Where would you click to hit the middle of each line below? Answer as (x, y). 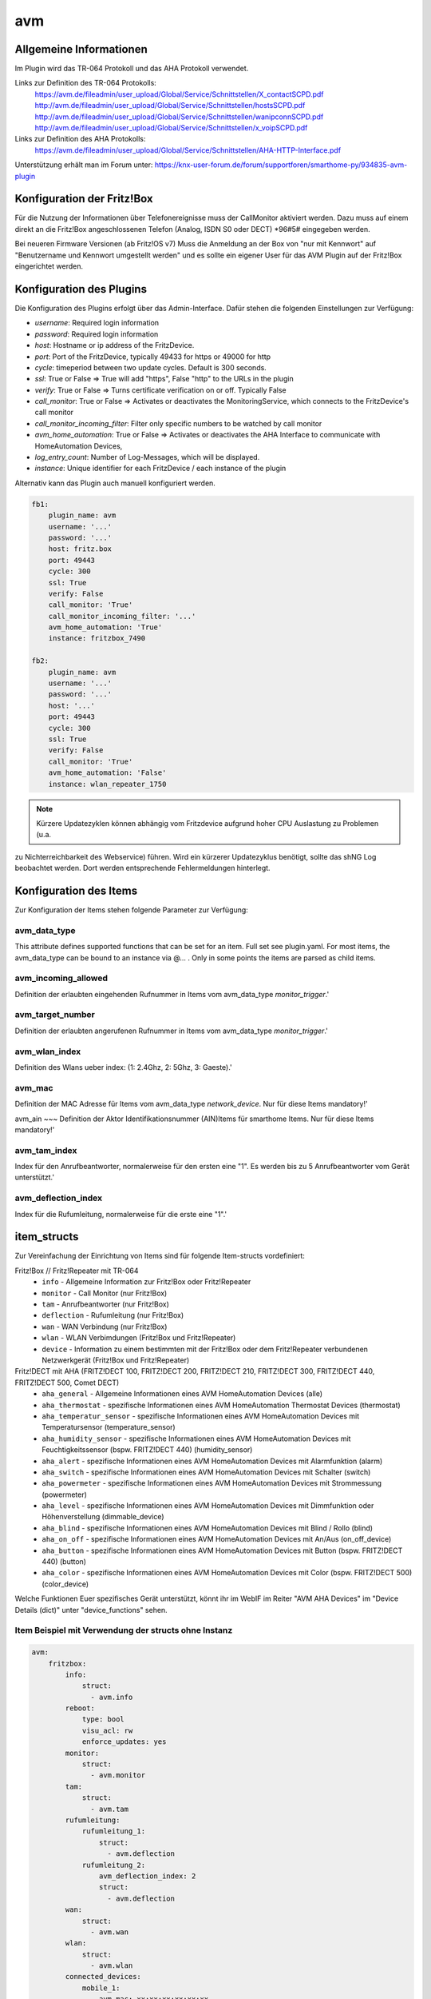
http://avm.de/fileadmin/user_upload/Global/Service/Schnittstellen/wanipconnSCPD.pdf (179, 117)
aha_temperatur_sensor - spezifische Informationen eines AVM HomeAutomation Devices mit (200, 1416)
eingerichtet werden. (49, 266)
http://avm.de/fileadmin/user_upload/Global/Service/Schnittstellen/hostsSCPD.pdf (170, 106)
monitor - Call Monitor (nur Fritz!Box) (105, 1293)
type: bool (103, 1720)
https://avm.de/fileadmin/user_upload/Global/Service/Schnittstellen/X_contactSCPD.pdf (179, 94)
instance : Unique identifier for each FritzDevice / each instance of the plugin (160, 469)
